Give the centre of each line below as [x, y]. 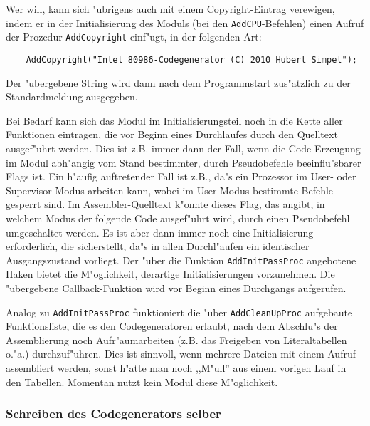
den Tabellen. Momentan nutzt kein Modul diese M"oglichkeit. [142, 381]
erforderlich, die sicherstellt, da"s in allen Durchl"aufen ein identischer [158, 246]
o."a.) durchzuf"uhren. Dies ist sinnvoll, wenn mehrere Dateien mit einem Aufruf [181, 354]
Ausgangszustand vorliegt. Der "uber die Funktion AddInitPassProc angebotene [181, 260]
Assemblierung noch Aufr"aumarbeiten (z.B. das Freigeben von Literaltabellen [176, 339]
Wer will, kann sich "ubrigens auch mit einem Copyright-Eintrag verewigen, [170, 9]
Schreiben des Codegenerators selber [113, 414]
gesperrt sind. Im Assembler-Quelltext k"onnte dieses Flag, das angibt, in [165, 204]
